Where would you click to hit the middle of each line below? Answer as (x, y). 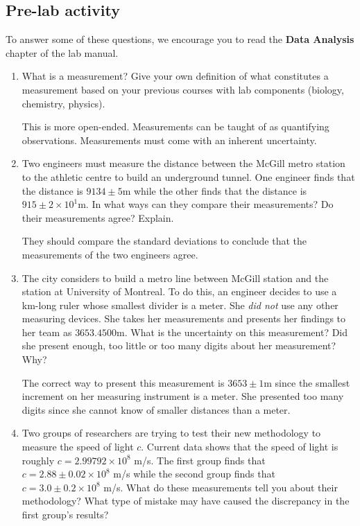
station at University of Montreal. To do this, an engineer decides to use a (179, 291)
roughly (38, 460)
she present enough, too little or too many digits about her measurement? (179, 345)
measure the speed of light (78, 447)
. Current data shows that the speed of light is (240, 447)
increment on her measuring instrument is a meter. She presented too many (183, 396)
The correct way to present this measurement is (123, 382)
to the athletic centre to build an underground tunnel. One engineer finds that (188, 176)
